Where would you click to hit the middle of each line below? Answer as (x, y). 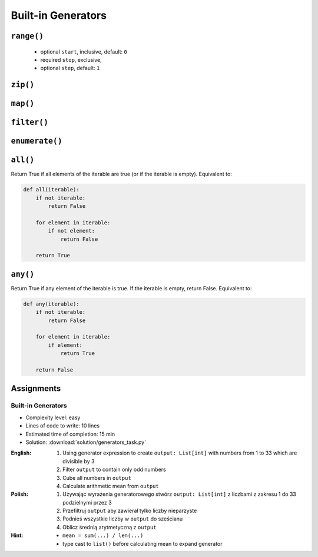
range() (27, 36)
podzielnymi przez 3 (87, 502)
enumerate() (37, 141)
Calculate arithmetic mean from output (111, 486)
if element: (65, 345)
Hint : (17, 535)
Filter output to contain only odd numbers (114, 470)
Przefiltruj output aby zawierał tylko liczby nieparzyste (130, 511)
